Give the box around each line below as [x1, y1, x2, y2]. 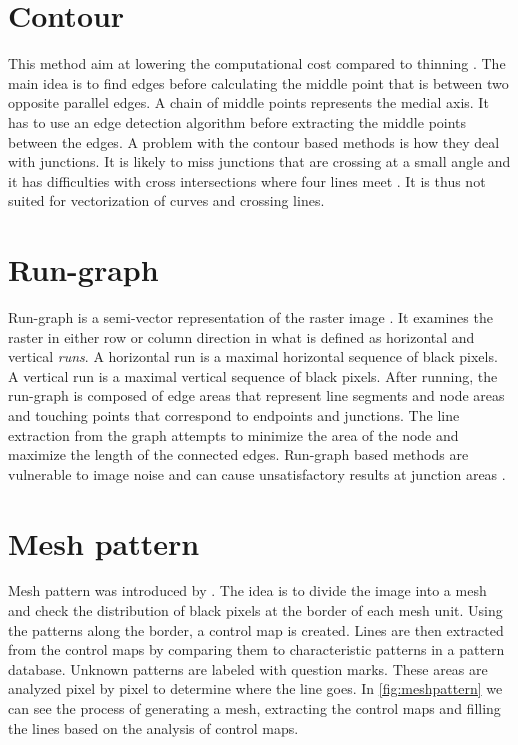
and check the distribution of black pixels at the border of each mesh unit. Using [8, 600, 503, 621]
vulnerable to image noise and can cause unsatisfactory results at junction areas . [8, 463, 506, 484]
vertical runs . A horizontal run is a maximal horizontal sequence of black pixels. [8, 346, 498, 367]
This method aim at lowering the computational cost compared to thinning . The [8, 53, 506, 74]
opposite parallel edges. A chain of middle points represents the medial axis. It [8, 92, 489, 113]
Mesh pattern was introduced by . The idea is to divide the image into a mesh [8, 580, 487, 601]
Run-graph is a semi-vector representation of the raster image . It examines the [8, 307, 493, 327]
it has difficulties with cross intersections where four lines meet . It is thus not [8, 170, 486, 191]
